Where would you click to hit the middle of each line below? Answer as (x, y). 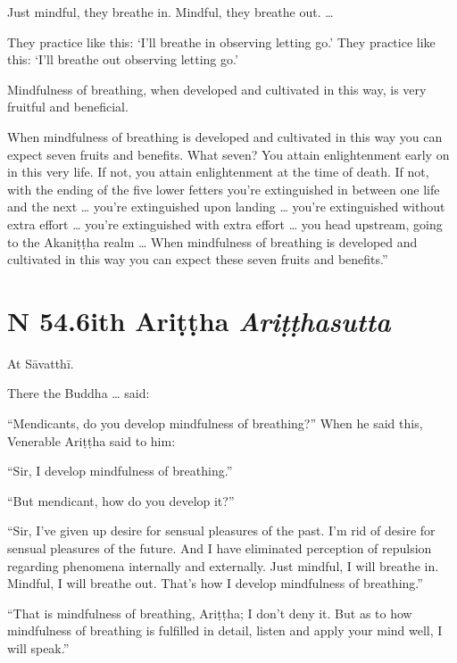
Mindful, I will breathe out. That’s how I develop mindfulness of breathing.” (215, 583)
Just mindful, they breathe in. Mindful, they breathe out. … (170, 12)
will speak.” (38, 647)
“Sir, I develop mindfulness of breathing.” (120, 471)
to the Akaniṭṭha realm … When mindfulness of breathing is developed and (212, 241)
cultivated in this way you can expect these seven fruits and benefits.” (198, 259)
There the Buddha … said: (79, 393)
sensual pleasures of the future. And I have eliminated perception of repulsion (220, 548)
